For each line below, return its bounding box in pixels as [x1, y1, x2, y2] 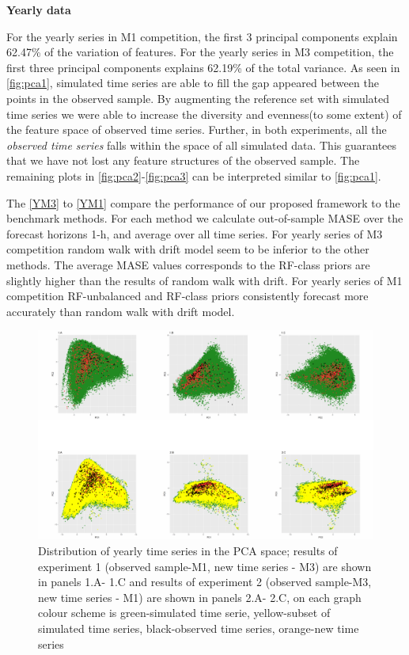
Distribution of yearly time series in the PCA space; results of [38, 543, 338, 559]
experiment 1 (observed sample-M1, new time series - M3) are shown [38, 558, 372, 574]
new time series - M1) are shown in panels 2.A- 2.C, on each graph [38, 588, 362, 605]
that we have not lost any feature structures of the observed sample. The [6, 152, 360, 169]
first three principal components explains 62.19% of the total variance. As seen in [6, 59, 400, 75]
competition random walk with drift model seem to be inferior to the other [6, 241, 369, 257]
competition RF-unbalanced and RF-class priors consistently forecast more [6, 288, 369, 304]
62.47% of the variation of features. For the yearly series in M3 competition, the [6, 44, 394, 60]
